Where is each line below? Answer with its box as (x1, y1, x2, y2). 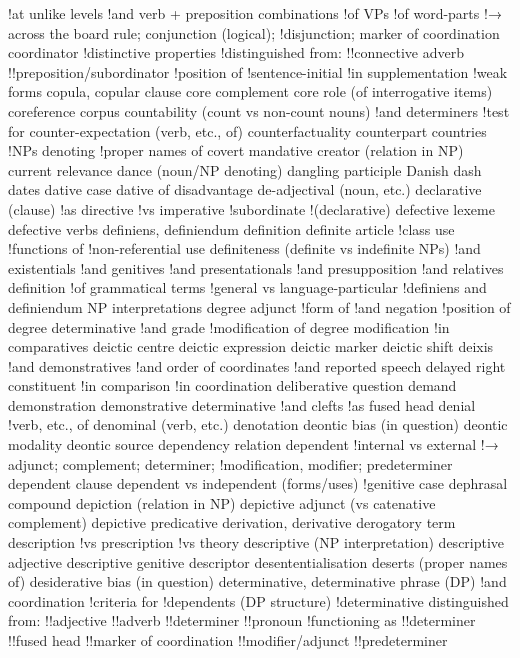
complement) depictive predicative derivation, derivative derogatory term (8, 512, 456, 533)
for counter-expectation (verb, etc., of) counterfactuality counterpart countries (8, 120, 487, 141)
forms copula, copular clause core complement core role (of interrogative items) (8, 81, 493, 102)
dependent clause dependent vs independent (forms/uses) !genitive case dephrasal (8, 473, 508, 494)
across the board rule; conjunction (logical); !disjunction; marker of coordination (8, 22, 500, 43)
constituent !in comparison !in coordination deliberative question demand (8, 375, 457, 396)
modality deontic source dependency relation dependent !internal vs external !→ (8, 434, 499, 455)
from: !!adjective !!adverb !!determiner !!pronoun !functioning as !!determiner (8, 610, 476, 631)
